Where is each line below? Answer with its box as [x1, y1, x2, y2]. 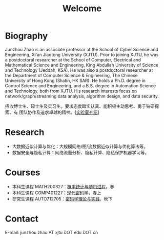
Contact [5, 213, 39, 224]
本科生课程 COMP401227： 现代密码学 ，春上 [12, 190, 102, 196]
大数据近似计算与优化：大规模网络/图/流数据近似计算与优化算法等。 [12, 143, 148, 149]
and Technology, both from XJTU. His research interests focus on [5, 88, 137, 94]
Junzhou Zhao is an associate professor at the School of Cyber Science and [5, 46, 159, 52]
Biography [5, 30, 48, 41]
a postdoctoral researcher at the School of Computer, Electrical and [5, 57, 141, 62]
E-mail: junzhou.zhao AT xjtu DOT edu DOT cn [5, 229, 98, 235]
